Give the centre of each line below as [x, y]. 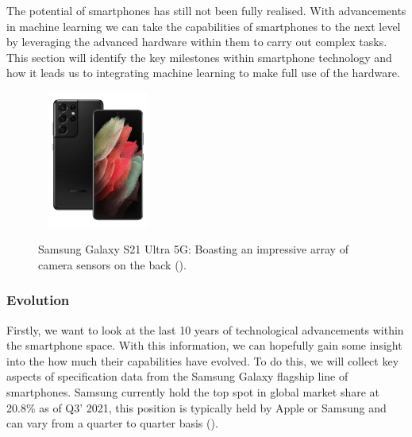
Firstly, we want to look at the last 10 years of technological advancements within [205, 329]
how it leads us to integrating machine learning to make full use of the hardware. [203, 73]
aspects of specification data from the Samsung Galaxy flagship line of [177, 376]
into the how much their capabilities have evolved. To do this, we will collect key [203, 360]
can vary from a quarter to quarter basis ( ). [112, 423]
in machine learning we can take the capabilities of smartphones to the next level [204, 26]
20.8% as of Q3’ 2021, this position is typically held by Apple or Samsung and [196, 407]
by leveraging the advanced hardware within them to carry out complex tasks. [197, 42]
